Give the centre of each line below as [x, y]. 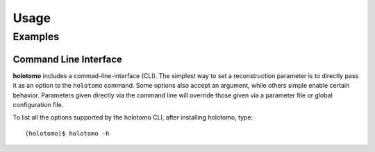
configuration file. [38, 104]
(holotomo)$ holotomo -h [67, 133]
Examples [36, 37]
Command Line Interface [68, 59]
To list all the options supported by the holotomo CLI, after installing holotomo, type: [133, 117]
